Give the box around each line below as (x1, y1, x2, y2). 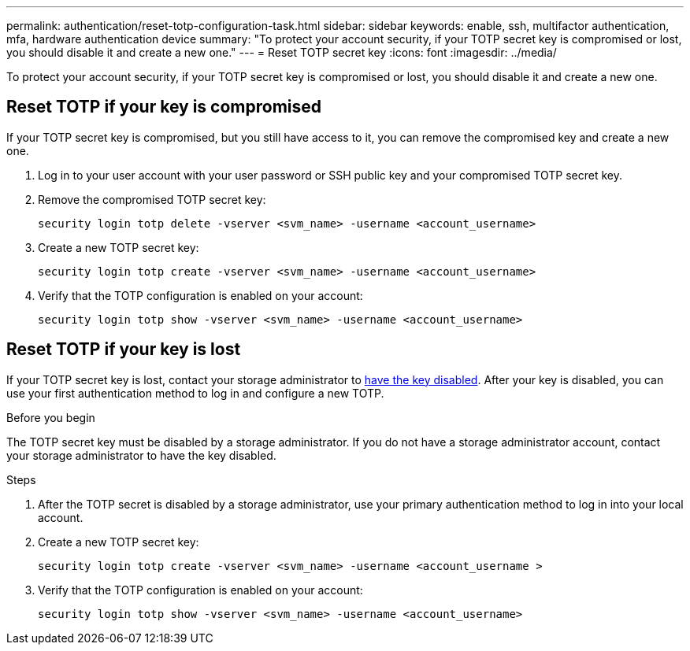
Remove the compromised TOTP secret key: (38, 192, 266, 206)
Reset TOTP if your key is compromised (6, 97, 322, 117)
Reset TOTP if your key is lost (6, 339, 241, 360)
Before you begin (6, 410, 95, 424)
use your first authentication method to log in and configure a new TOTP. (6, 386, 384, 400)
